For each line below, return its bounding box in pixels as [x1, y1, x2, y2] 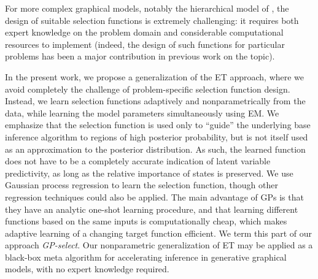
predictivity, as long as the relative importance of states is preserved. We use [5, 166, 293, 179]
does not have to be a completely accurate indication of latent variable [5, 155, 271, 167]
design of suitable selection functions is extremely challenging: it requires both [5, 13, 299, 26]
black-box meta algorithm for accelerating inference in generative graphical [5, 250, 287, 263]
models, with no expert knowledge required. [5, 262, 169, 275]
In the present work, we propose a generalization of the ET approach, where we [5, 70, 304, 83]
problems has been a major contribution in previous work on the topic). [5, 50, 275, 63]
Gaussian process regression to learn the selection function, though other [5, 178, 278, 191]
